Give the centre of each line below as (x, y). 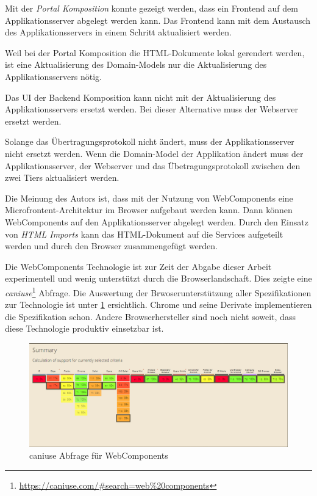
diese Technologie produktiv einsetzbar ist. (84, 328)
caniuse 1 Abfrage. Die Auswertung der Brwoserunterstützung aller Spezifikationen (158, 291)
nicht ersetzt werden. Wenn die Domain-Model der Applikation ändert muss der (154, 153)
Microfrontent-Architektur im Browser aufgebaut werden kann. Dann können (149, 210)
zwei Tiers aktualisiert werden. (62, 177)
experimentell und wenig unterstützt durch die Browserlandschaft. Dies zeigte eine (158, 278)
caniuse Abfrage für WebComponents (99, 455)
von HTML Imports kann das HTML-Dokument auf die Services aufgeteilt (144, 234)
